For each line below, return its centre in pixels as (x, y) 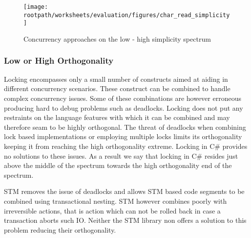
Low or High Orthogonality (59, 60)
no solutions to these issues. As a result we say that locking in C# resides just (121, 155)
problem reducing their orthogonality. (60, 229)
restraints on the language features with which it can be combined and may (117, 117)
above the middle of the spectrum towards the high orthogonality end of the (118, 165)
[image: (36, 7)
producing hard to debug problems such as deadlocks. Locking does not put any (124, 107)
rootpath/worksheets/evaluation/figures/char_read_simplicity (127, 15)
